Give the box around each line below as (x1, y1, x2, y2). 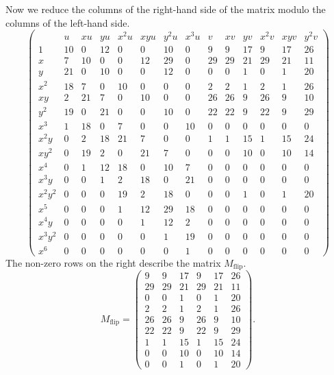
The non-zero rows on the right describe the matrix (5, 255, 221, 269)
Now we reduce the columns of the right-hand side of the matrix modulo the (5, 2, 326, 16)
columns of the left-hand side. (5, 15, 130, 29)
